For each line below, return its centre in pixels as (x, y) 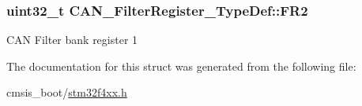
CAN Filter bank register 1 (72, 40)
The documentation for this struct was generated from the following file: (181, 66)
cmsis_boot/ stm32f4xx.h (67, 92)
